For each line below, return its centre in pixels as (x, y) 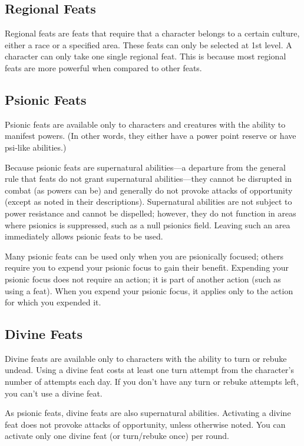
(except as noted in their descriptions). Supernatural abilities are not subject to (148, 202)
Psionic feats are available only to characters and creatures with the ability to (145, 124)
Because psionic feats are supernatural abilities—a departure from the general (145, 167)
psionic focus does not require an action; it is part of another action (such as (143, 279)
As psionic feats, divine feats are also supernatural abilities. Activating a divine (148, 413)
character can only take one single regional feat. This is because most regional (146, 56)
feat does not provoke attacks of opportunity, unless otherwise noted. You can (145, 424)
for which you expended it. (53, 302)
